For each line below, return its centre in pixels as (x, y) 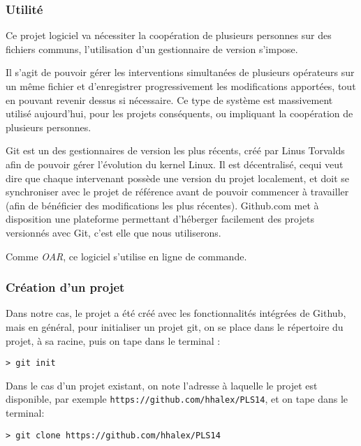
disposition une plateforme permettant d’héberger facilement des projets (160, 219)
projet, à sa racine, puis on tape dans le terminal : (113, 340)
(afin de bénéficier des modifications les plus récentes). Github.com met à (162, 205)
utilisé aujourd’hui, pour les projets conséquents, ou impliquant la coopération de (179, 113)
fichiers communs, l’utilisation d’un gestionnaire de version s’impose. (152, 49)
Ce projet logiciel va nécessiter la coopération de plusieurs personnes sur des (169, 35)
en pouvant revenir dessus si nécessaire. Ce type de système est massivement (169, 99)
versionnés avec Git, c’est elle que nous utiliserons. (113, 232)
